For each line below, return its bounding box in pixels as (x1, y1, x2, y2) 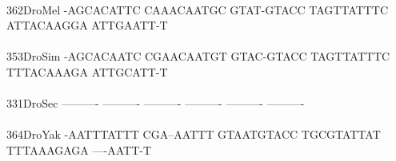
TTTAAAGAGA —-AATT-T (6, 141, 152, 158)
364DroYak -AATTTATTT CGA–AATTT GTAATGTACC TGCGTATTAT (6, 126, 381, 143)
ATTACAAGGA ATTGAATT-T (6, 17, 168, 33)
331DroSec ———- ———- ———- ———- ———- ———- (6, 95, 305, 112)
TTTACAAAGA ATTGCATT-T (6, 63, 168, 80)
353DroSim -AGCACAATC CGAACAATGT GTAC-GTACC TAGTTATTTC (6, 48, 390, 65)
